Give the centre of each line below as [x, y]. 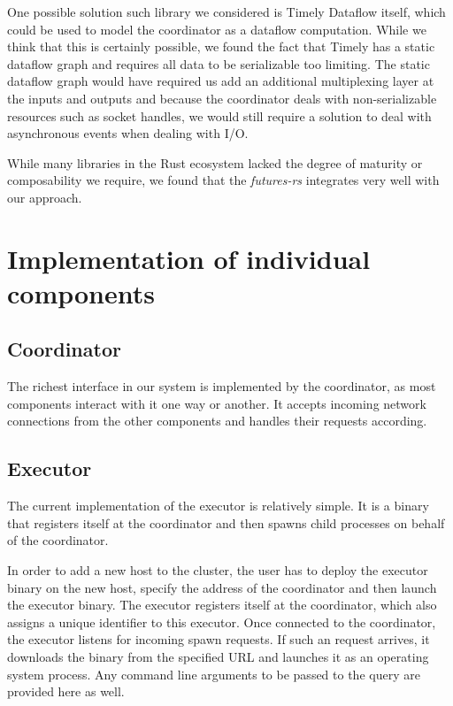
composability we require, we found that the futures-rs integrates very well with [223, 180]
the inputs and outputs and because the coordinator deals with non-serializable [222, 98]
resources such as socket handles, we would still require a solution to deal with [219, 115]
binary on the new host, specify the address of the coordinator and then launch [222, 587]
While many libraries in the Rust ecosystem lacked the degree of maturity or [215, 162]
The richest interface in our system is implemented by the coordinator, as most [222, 386]
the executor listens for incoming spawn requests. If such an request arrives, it [219, 639]
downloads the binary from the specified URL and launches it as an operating [218, 657]
